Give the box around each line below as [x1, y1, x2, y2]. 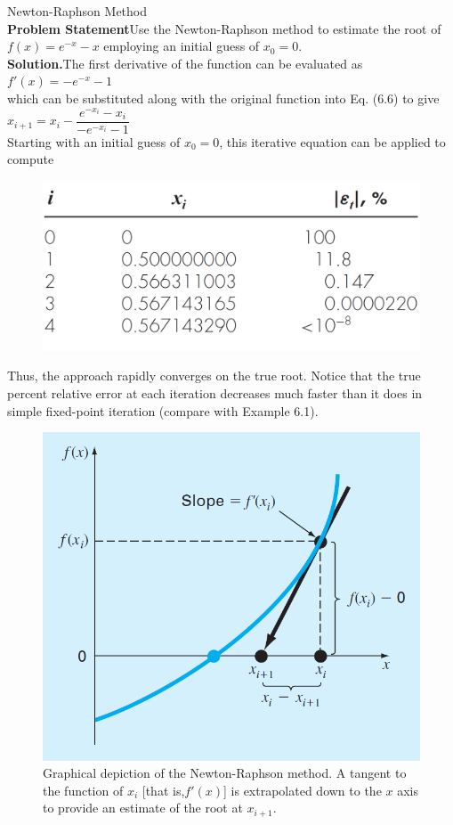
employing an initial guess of [103, 37, 260, 55]
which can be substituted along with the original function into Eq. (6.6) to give [7, 88, 440, 107]
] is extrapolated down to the [223, 780, 382, 799]
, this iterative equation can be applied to [219, 132, 446, 151]
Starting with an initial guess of [7, 132, 181, 151]
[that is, [142, 780, 185, 799]
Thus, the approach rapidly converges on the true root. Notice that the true [7, 366, 421, 385]
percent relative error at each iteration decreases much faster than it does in [7, 383, 423, 402]
